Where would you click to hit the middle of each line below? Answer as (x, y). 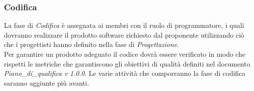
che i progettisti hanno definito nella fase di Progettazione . (91, 44)
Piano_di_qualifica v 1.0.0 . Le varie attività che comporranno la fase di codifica (125, 73)
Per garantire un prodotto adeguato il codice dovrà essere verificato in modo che (125, 54)
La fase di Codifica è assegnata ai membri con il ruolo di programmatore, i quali (124, 25)
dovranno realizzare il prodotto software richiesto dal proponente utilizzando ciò (124, 34)
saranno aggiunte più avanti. (47, 82)
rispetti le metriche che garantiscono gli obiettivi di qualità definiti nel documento (127, 63)
